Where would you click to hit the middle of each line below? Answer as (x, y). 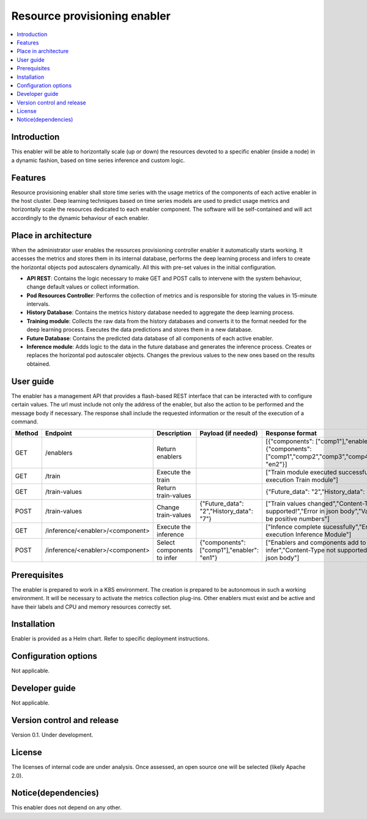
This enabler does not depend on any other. (66, 807)
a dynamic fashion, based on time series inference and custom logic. (98, 160)
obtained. (39, 364)
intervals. (38, 304)
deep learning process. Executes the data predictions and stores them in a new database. (140, 329)
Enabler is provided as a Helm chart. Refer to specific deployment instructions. (110, 639)
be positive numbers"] (298, 519)
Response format (291, 433)
